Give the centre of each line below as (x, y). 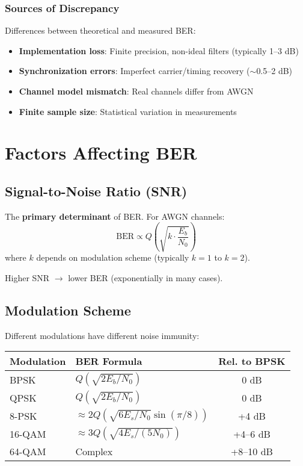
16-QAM (28, 433)
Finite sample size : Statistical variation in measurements (128, 111)
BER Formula (109, 361)
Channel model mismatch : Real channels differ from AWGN (136, 91)
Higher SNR (27, 277)
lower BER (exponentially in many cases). (145, 277)
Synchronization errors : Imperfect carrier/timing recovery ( (134, 71)
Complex (94, 452)
